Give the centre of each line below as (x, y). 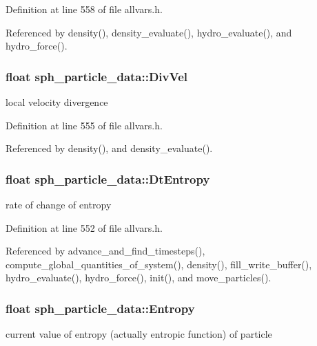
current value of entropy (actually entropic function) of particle (139, 334)
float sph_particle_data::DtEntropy (108, 179)
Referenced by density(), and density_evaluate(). (109, 148)
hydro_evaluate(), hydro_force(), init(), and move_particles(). (139, 278)
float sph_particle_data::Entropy (100, 308)
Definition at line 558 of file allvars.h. (84, 9)
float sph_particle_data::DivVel (96, 76)
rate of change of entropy (59, 204)
